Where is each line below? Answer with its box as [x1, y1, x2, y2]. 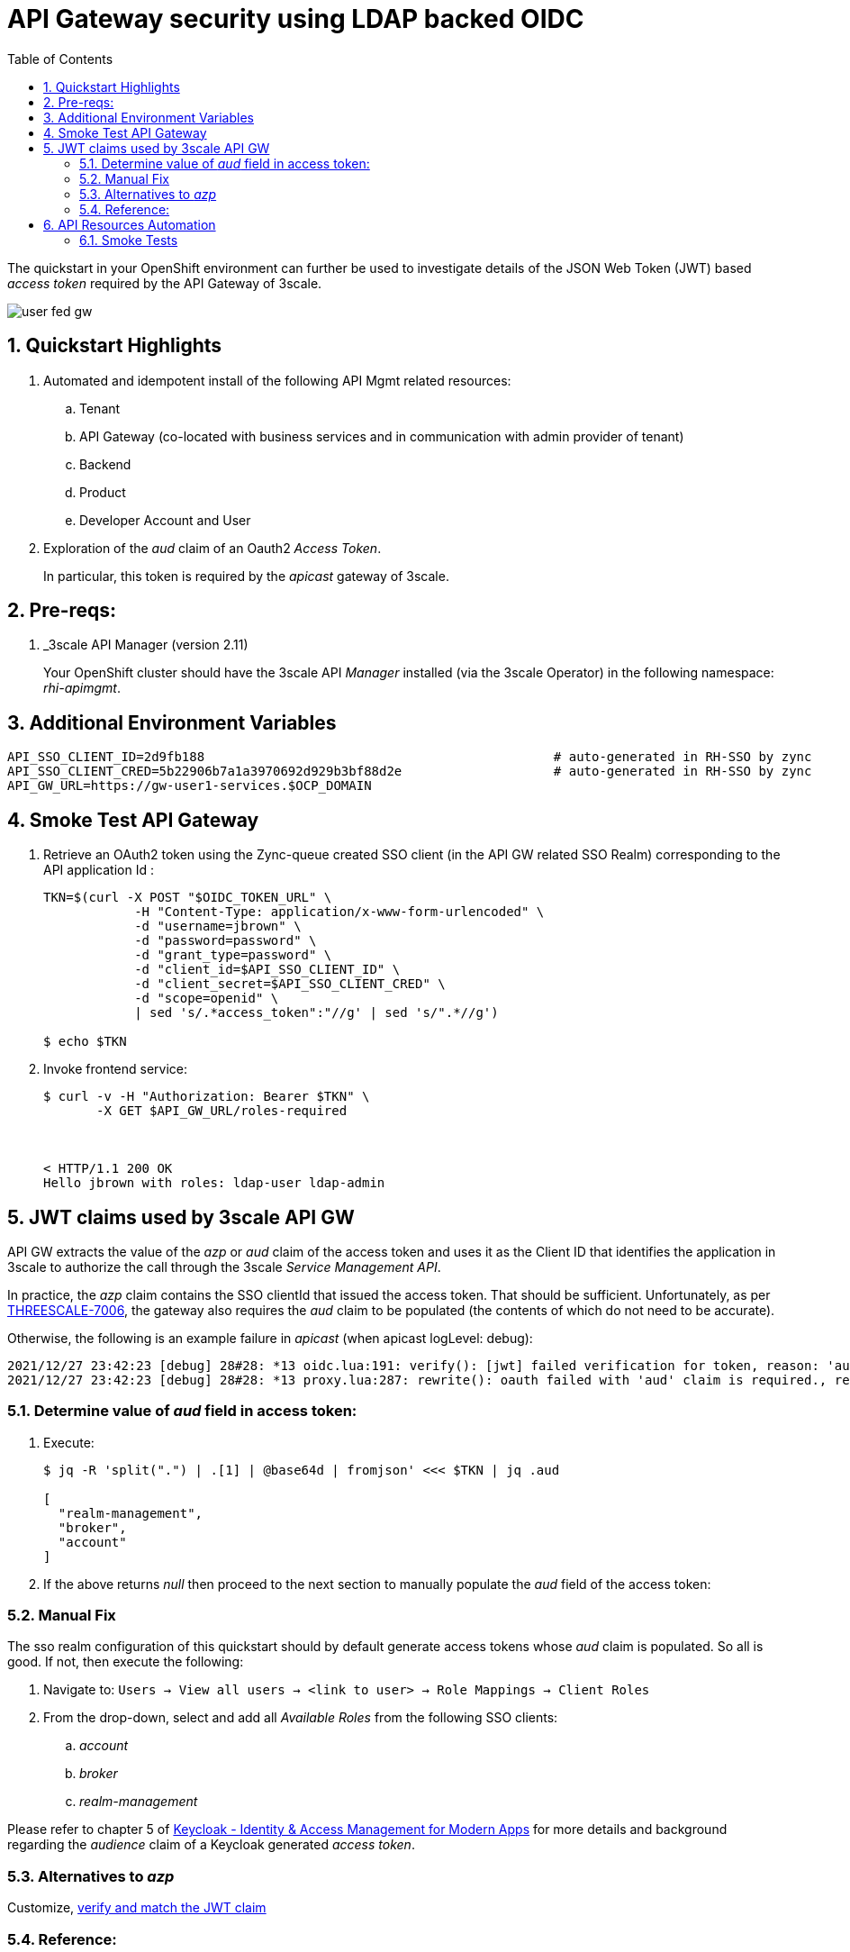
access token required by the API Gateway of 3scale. [7, 275, 322, 291]
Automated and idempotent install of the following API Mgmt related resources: [43, 372, 511, 388]
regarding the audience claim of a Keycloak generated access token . [7, 1837, 415, 1853]
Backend [79, 456, 131, 472]
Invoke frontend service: [43, 1061, 188, 1077]
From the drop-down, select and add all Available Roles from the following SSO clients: [43, 1710, 558, 1726]
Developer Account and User [79, 512, 251, 528]
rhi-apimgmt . [43, 680, 121, 696]
